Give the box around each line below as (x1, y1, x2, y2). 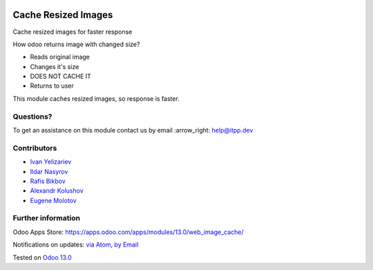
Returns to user (30, 81, 74, 90)
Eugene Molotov (30, 196, 77, 204)
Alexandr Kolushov (30, 186, 84, 195)
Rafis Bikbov (30, 177, 66, 185)
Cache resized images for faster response (12, 28, 133, 36)
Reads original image (30, 52, 90, 61)
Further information (12, 213, 81, 223)
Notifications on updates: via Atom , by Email (12, 240, 139, 249)
